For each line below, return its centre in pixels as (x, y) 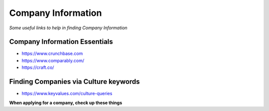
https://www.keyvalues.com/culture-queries (67, 94)
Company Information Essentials (61, 42)
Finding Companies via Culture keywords (74, 82)
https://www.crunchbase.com (52, 54)
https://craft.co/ (38, 67)
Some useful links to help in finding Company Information (68, 28)
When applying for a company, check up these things (66, 103)
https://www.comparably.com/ (53, 60)
